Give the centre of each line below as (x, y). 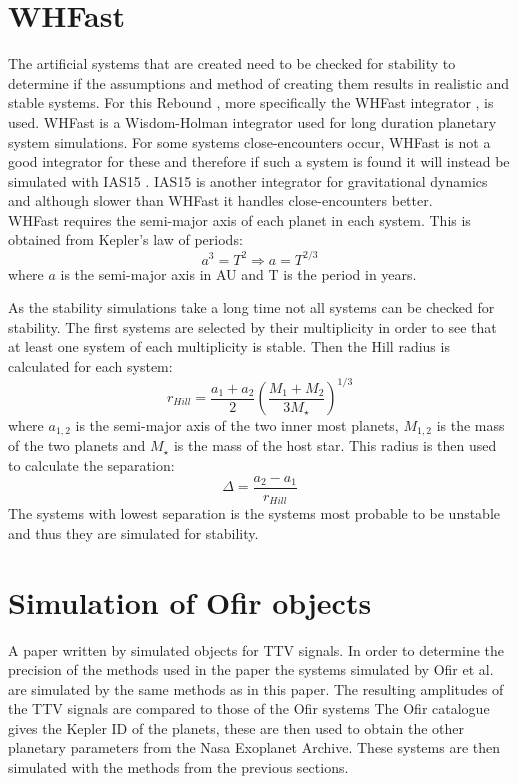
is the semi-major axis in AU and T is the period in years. (238, 273)
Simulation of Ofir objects (190, 601)
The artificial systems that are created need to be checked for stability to (232, 63)
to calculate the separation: (91, 465)
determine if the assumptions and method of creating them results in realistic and (259, 82)
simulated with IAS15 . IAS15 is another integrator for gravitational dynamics (248, 180)
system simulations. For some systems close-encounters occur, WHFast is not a (249, 141)
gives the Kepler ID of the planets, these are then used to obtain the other (236, 727)
